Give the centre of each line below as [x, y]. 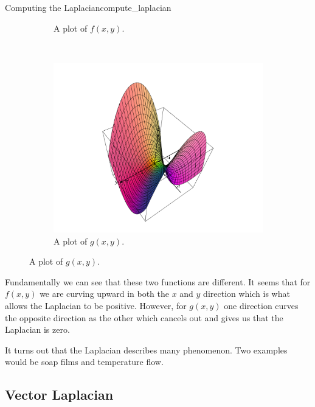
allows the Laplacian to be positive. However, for [96, 305]
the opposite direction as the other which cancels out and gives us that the [144, 317]
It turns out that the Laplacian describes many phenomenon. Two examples [146, 350]
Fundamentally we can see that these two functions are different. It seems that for [158, 281]
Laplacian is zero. [37, 329]
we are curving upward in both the [104, 294]
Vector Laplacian [59, 395]
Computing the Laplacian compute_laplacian [88, 7]
